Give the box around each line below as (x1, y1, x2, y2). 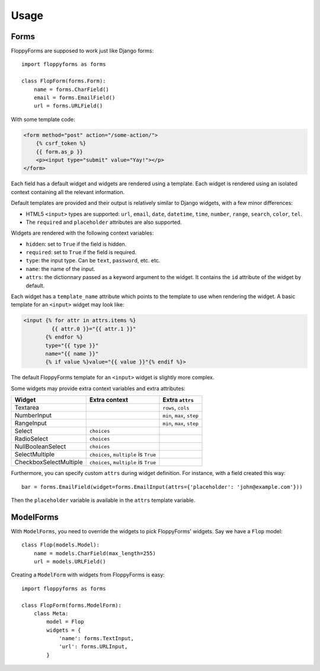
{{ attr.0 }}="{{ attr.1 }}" (51, 325, 136, 332)
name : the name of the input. (25, 265, 95, 273)
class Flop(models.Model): (21, 542, 100, 549)
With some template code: (11, 116, 75, 123)
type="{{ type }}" (45, 342, 99, 349)
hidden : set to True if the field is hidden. (25, 240, 127, 248)
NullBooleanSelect (14, 442, 66, 451)
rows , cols (162, 404, 190, 412)
